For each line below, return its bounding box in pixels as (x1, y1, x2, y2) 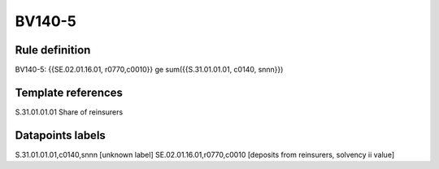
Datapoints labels (15, 128, 106, 142)
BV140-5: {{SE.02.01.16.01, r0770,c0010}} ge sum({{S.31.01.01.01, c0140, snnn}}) (15, 65, 284, 75)
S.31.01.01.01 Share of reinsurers (15, 106, 124, 117)
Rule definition (15, 43, 91, 57)
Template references (15, 85, 124, 99)
